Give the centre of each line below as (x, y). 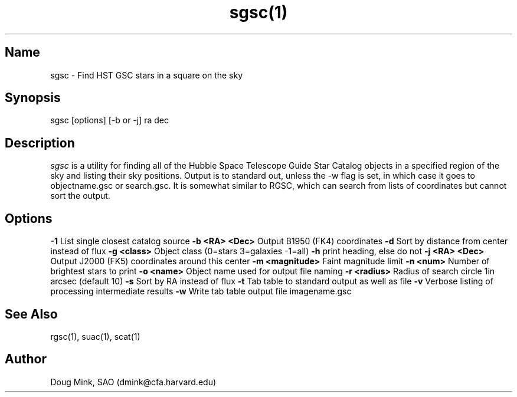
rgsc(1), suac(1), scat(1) (95, 336)
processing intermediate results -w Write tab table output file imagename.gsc (201, 291)
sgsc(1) (258, 12)
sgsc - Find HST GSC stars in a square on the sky (147, 75)
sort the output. (80, 196)
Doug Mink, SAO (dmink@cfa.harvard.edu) (133, 382)
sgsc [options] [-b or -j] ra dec (110, 120)
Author (26, 359)
